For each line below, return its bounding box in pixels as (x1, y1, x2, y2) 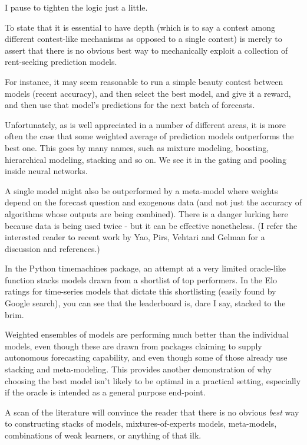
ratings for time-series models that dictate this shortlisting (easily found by (5, 285, 276, 297)
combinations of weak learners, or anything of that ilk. (5, 429, 202, 441)
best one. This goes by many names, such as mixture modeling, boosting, (5, 141, 269, 153)
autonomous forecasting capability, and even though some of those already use (5, 351, 288, 364)
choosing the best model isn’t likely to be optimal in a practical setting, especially (5, 374, 301, 387)
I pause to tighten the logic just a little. (5, 1, 148, 13)
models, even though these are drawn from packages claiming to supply (5, 339, 262, 352)
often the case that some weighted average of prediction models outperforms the (5, 130, 294, 142)
